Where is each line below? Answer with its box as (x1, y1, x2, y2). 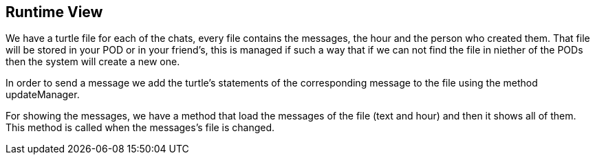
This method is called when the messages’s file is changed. (6, 122, 275, 134)
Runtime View (6, 3, 103, 21)
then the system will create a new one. (6, 56, 180, 68)
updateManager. (6, 89, 80, 101)
